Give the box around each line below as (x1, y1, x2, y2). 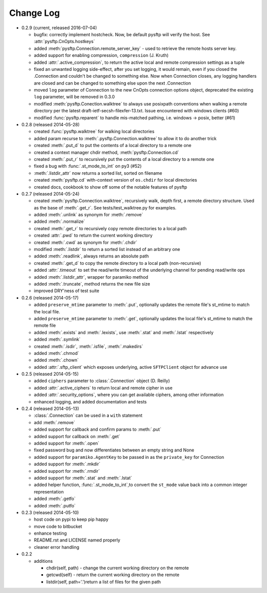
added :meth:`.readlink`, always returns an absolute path (34, 253, 149, 259)
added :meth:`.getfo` (34, 495, 76, 502)
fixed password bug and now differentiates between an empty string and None (34, 447, 195, 453)
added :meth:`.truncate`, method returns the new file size (34, 281, 150, 287)
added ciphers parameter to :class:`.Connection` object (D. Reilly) (34, 378, 170, 384)
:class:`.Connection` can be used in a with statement (34, 412, 143, 418)
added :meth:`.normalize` (34, 218, 85, 225)
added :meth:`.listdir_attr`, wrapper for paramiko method (34, 274, 148, 280)
